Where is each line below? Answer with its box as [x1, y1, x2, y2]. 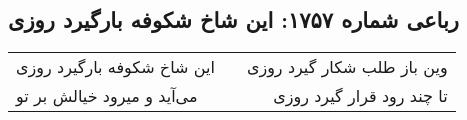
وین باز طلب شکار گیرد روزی [246, 55, 448, 79]
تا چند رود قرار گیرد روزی [273, 84, 448, 108]
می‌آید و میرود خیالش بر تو [16, 84, 198, 108]
